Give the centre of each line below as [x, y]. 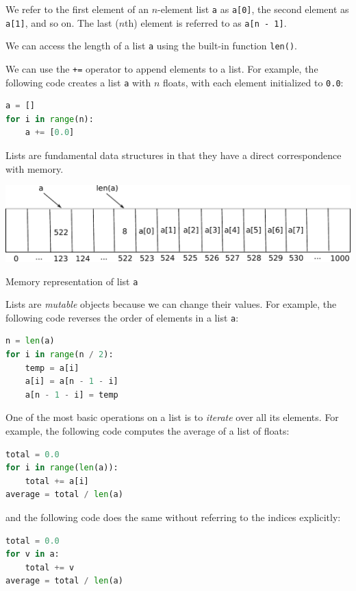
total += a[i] [57, 481]
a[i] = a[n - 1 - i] [72, 382]
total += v [50, 567]
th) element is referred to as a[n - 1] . [206, 22]
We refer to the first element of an [77, 9]
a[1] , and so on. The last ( [62, 22]
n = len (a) [30, 341]
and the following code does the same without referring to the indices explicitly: [173, 517]
